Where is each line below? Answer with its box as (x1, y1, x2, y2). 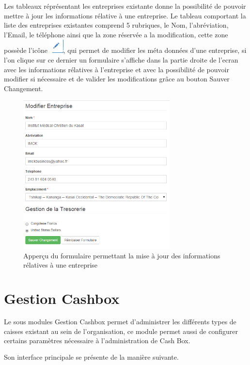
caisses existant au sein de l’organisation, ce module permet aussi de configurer (4, 326, 238, 336)
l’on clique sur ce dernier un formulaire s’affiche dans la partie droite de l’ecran (4, 54, 238, 64)
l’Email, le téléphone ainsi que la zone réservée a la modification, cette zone (4, 29, 228, 39)
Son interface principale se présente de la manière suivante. (4, 351, 179, 362)
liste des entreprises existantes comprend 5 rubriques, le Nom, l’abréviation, (4, 20, 229, 30)
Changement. (4, 83, 43, 93)
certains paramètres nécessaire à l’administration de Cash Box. (4, 335, 190, 346)
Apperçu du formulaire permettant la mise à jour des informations (23, 250, 220, 260)
